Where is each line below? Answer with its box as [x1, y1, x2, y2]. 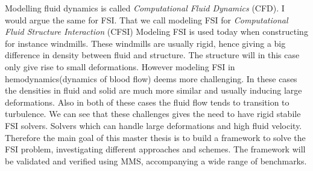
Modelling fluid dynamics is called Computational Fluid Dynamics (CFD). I [5, 2, 285, 14]
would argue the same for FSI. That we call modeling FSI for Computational [5, 13, 288, 26]
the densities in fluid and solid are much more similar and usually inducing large [5, 84, 302, 97]
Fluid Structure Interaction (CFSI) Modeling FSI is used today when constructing [5, 25, 308, 38]
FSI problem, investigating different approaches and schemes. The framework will [5, 143, 306, 155]
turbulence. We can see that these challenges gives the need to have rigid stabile [5, 107, 301, 120]
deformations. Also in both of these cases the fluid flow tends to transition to [5, 95, 289, 108]
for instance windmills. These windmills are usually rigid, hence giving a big [5, 37, 286, 49]
